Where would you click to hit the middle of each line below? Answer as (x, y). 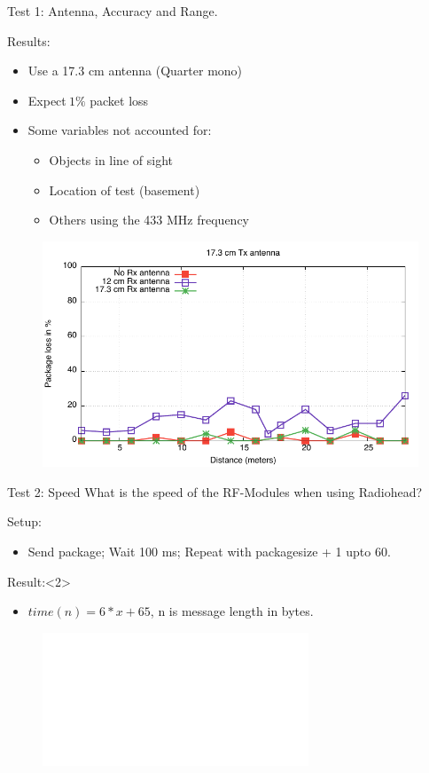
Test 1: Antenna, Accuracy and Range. (113, 11)
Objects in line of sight (111, 159)
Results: (29, 40)
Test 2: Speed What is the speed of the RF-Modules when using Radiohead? (215, 491)
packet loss (119, 100)
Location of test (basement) (125, 189)
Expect (47, 100)
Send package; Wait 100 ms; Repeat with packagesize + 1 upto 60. (209, 551)
